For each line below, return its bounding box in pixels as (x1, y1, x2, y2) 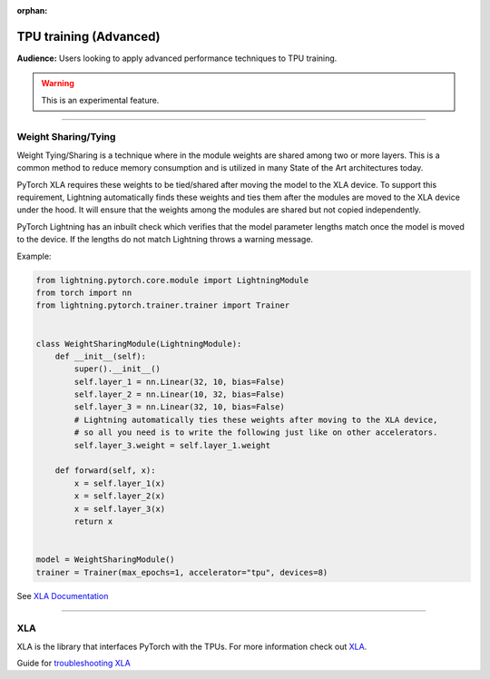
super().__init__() (73, 364, 161, 374)
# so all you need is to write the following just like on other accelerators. (73, 428, 438, 438)
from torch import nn (35, 287, 132, 298)
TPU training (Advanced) (16, 28, 161, 44)
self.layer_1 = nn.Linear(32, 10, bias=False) (73, 377, 285, 387)
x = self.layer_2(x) (73, 491, 166, 501)
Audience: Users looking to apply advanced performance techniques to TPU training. (16, 53, 338, 64)
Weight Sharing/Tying (16, 131, 116, 143)
